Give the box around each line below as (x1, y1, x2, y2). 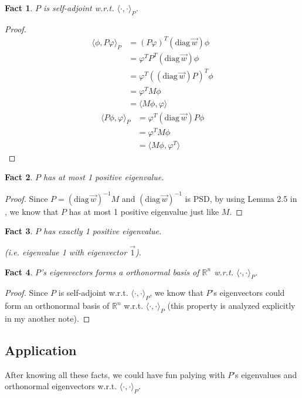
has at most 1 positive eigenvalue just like (69, 205, 219, 217)
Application (5, 340, 77, 359)
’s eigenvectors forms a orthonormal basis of (40, 265, 199, 278)
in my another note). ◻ (5, 312, 90, 324)
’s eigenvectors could (211, 286, 285, 299)
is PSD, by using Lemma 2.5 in (185, 192, 297, 204)
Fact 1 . (5, 2, 33, 14)
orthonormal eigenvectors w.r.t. (5, 380, 117, 392)
